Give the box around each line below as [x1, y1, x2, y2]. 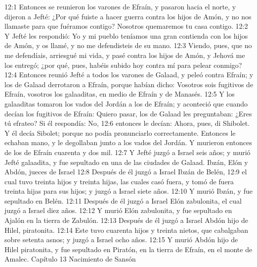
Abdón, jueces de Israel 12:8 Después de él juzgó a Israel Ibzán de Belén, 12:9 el [4, 166, 247, 177]
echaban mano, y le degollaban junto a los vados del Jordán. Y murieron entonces [4, 137, 252, 148]
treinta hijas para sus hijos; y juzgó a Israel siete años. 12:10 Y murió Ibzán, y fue [4, 186, 253, 196]
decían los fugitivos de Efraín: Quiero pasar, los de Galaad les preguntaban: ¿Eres [4, 108, 252, 118]
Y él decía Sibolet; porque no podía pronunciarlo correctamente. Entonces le [4, 127, 236, 138]
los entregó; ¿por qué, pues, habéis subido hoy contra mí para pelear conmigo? [4, 59, 242, 70]
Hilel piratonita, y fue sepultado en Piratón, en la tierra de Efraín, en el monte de [4, 244, 253, 254]
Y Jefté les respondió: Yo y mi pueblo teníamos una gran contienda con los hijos [4, 30, 248, 41]
